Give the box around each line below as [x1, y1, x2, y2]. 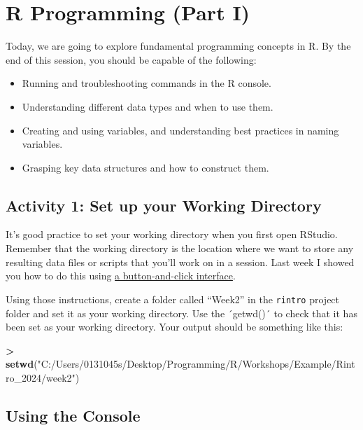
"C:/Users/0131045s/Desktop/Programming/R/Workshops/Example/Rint [37, 356, 355, 371]
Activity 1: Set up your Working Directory [6, 194, 322, 216]
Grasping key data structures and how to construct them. [22, 160, 269, 174]
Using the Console [6, 404, 141, 426]
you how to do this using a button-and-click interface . [6, 268, 236, 283]
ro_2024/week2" [6, 370, 76, 384]
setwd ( [6, 356, 38, 371]
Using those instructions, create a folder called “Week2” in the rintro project [6, 291, 340, 306]
